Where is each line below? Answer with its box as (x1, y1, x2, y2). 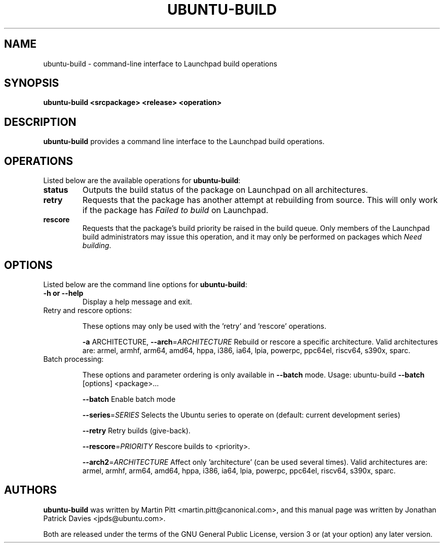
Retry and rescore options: (43, 305, 132, 315)
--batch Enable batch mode (82, 394, 176, 403)
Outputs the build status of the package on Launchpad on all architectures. (82, 185, 368, 195)
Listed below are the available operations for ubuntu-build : (43, 176, 241, 185)
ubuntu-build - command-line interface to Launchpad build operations (43, 59, 277, 68)
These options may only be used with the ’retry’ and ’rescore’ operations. (82, 321, 326, 330)
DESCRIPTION (4, 115, 77, 128)
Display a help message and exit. (82, 297, 193, 306)
